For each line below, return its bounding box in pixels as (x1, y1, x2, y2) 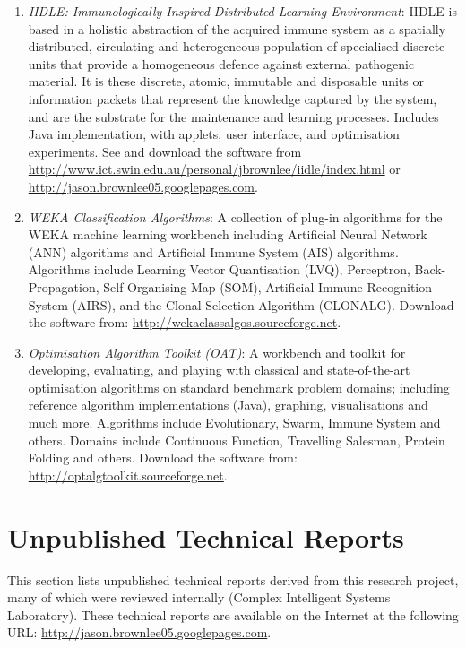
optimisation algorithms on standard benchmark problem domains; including (28, 377, 450, 396)
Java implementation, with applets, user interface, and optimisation (28, 125, 400, 143)
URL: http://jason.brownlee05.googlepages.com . (7, 623, 272, 642)
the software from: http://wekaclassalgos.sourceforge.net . (28, 313, 341, 332)
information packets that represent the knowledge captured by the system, (28, 89, 437, 108)
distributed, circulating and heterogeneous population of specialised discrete (28, 37, 445, 56)
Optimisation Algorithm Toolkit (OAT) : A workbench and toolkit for (28, 342, 406, 361)
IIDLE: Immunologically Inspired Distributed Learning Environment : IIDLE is (28, 2, 457, 20)
